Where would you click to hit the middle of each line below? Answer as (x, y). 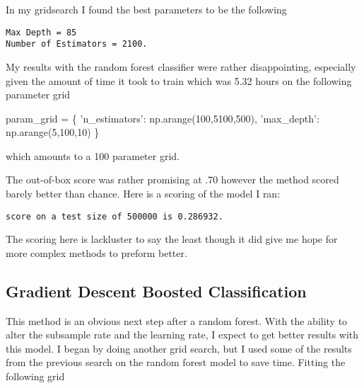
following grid (35, 376)
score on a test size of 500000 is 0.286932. (115, 216)
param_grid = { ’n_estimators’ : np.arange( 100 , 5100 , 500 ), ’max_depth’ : (163, 118)
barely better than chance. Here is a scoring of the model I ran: (143, 194)
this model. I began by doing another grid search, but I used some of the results (179, 348)
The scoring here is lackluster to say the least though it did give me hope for (172, 239)
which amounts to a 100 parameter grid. (93, 155)
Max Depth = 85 (41, 32)
